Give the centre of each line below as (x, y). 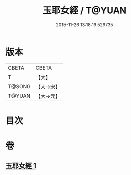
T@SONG (19, 86)
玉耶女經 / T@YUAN (85, 10)
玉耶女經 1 (21, 166)
